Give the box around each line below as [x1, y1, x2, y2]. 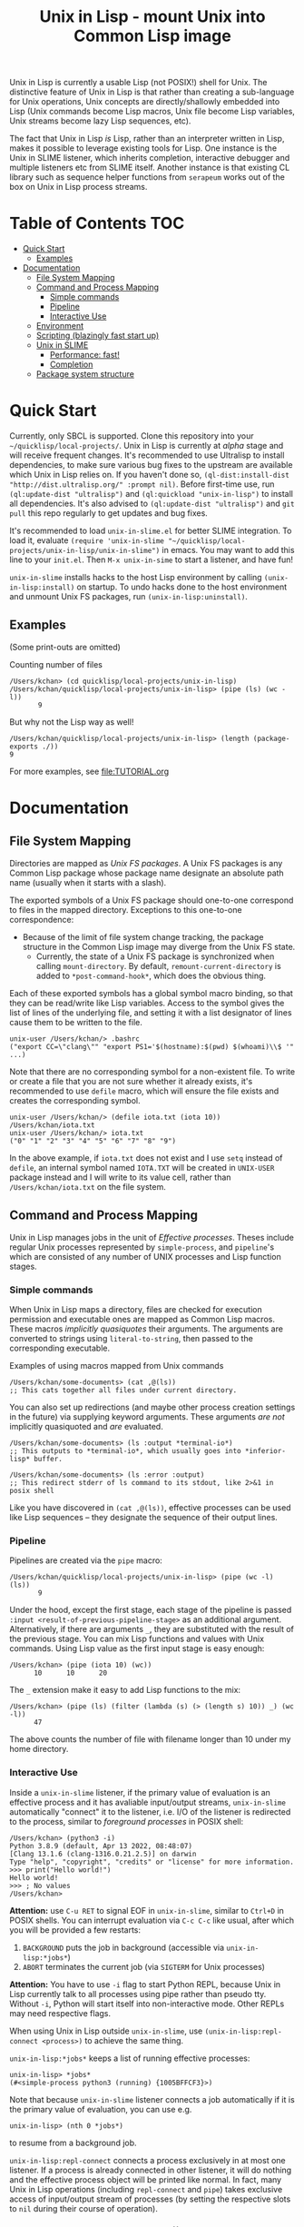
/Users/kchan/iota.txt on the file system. [9, 1181, 166, 1192]
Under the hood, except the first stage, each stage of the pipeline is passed [9, 1605, 292, 1616]
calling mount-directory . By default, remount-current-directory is [35, 960, 281, 971]
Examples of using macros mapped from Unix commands [9, 1360, 224, 1371]
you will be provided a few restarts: [9, 1924, 142, 1935]
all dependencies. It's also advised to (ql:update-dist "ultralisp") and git [9, 498, 295, 510]
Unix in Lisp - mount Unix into [39, 6, 266, 27]
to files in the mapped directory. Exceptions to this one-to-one [9, 904, 242, 915]
